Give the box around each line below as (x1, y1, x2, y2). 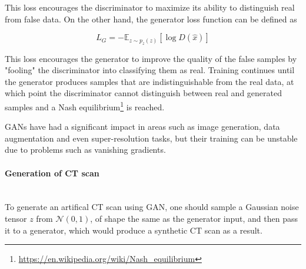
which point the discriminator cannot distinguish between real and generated (5, 87, 282, 99)
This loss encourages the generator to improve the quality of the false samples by (5, 52, 297, 64)
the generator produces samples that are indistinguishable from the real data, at (5, 75, 294, 87)
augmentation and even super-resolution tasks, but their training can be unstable (5, 132, 298, 144)
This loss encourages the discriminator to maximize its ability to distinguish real (5, 1, 295, 13)
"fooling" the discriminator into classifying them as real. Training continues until (5, 64, 295, 76)
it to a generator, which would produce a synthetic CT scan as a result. (5, 224, 262, 236)
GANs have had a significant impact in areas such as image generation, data (5, 120, 280, 133)
